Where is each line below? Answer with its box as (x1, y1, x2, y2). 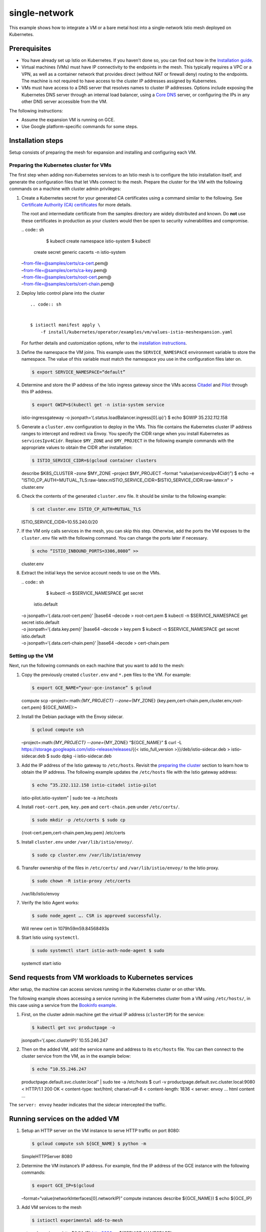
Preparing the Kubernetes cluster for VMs (9, 162, 112, 169)
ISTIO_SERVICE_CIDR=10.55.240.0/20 (21, 519, 98, 525)
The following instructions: (9, 107, 64, 113)
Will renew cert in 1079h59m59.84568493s (21, 925, 109, 931)
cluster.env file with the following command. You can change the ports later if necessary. (21, 535, 208, 541)
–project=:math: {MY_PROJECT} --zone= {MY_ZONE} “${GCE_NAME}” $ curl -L (21, 739, 182, 745)
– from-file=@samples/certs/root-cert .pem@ (21, 274, 112, 280)
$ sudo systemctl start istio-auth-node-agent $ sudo (32, 948, 165, 954)
